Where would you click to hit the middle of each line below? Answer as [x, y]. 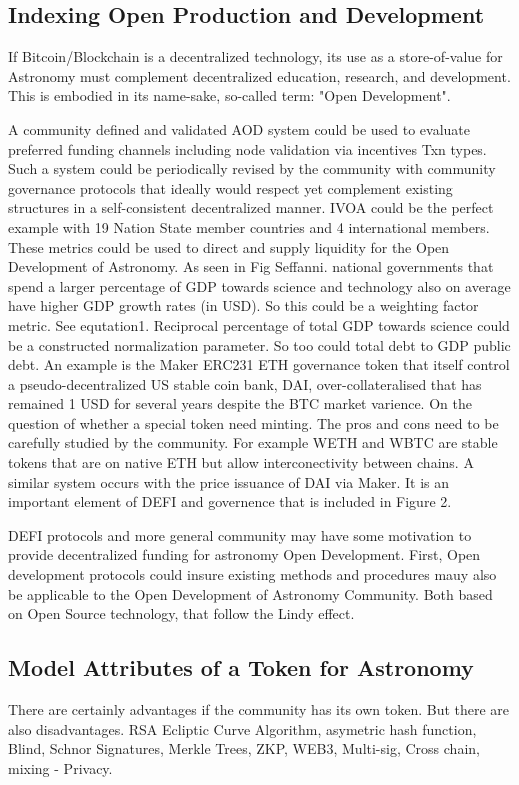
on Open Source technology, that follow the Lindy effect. [181, 613]
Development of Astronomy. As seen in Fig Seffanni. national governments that [251, 266]
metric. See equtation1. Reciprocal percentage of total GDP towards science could [259, 324]
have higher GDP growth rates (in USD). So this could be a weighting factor [243, 305]
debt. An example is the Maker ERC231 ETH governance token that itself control [259, 364]
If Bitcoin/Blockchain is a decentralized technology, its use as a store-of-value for [255, 56]
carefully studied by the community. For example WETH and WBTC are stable [253, 442]
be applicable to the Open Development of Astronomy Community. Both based [250, 593]
